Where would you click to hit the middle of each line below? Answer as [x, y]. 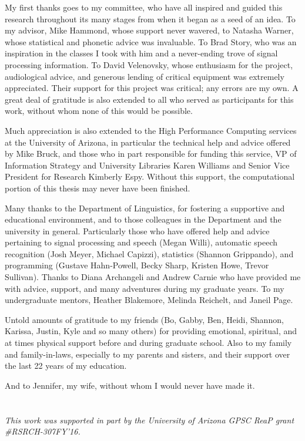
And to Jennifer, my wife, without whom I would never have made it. [130, 385]
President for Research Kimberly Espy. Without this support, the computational [150, 176]
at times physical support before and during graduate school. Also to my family [148, 343]
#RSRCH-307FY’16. [43, 431]
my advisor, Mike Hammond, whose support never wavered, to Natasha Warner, [149, 30]
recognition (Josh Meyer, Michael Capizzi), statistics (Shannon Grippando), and [149, 253]
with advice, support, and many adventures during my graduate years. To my [145, 288]
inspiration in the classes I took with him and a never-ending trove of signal [141, 53]
